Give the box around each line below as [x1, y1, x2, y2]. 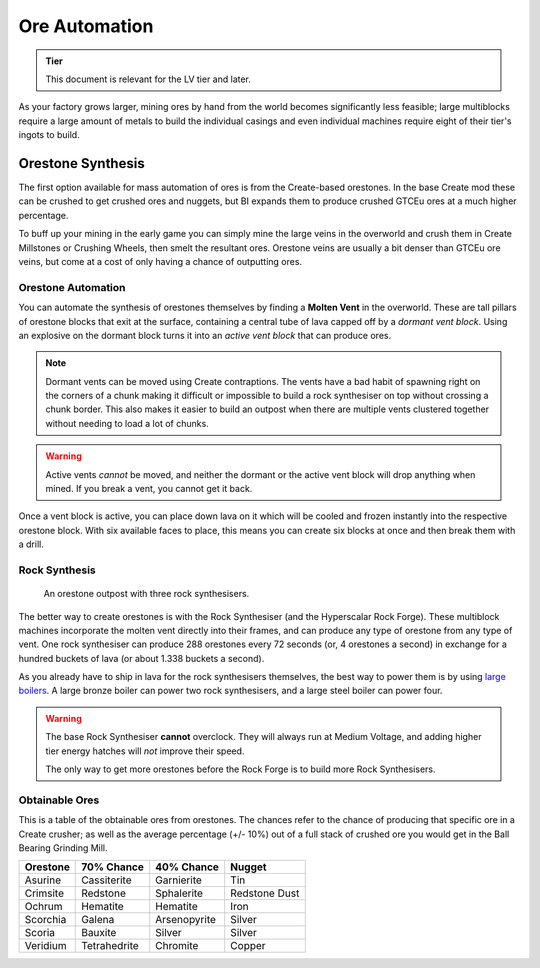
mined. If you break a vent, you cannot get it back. [45, 483, 253, 495]
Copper [230, 939, 266, 953]
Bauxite [81, 926, 117, 940]
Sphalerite [155, 886, 204, 900]
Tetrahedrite [81, 939, 139, 953]
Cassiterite [81, 873, 132, 887]
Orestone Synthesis [18, 155, 145, 172]
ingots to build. [18, 129, 80, 141]
